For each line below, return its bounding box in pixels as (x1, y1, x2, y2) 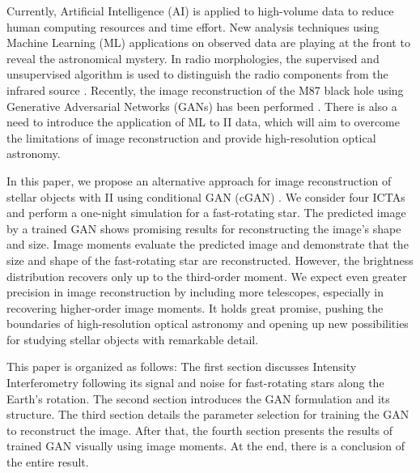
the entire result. (6, 454, 89, 471)
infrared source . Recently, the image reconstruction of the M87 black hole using (6, 81, 404, 98)
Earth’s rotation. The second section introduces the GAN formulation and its (6, 390, 390, 407)
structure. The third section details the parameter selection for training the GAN (6, 406, 409, 423)
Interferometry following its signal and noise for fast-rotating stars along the (6, 374, 384, 391)
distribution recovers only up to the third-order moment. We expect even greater (6, 267, 407, 284)
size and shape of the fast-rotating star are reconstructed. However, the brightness (6, 251, 414, 268)
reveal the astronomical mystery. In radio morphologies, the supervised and (6, 49, 380, 66)
